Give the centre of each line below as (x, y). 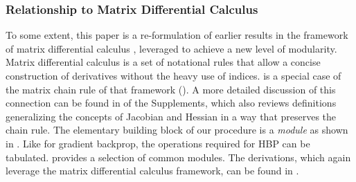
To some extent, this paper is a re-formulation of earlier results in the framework (177, 35)
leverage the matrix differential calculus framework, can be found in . (152, 171)
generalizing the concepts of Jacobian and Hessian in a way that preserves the (171, 116)
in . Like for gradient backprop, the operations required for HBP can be (158, 143)
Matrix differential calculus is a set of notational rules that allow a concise (163, 62)
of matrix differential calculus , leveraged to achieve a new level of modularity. (171, 48)
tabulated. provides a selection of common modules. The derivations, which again (178, 157)
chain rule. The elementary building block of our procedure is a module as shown (177, 130)
